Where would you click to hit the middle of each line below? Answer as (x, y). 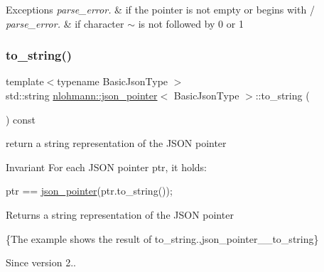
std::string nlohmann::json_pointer (82, 95)
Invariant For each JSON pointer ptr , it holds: (107, 167)
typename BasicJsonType (113, 81)
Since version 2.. (41, 262)
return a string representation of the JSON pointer (116, 143)
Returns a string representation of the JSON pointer (120, 214)
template (25, 81)
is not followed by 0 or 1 (191, 23)
